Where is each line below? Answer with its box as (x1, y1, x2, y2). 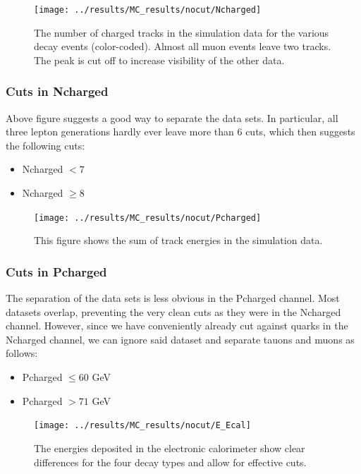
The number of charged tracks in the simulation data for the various (34, 25, 329, 39)
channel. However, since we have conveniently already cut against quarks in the (6, 318, 348, 333)
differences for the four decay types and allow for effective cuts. (34, 454, 307, 469)
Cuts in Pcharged (6, 262, 107, 280)
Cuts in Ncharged (6, 83, 109, 100)
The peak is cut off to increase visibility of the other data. (34, 52, 285, 67)
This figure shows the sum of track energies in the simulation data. (34, 233, 323, 248)
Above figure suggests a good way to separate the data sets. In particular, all (6, 110, 338, 125)
